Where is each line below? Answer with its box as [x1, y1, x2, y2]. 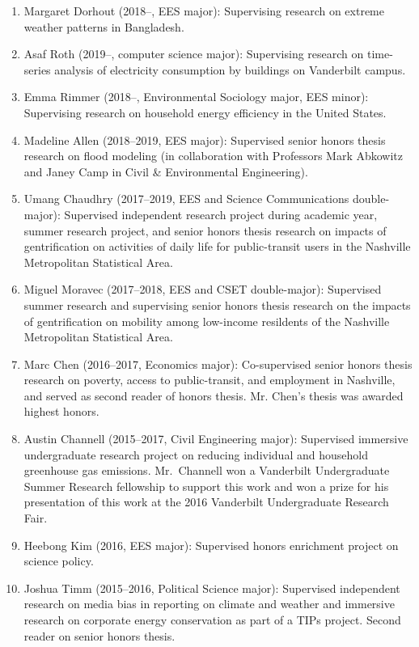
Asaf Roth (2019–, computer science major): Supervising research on [23, 45, 364, 62]
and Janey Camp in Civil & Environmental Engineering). [23, 163, 308, 180]
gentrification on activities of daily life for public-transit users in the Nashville [23, 238, 411, 255]
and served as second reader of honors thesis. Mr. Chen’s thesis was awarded [23, 387, 404, 404]
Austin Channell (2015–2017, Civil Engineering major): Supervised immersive [23, 430, 408, 447]
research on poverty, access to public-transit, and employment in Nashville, [23, 371, 396, 388]
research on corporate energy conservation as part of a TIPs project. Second [23, 611, 401, 628]
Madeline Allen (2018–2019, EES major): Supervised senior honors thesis [23, 131, 386, 148]
